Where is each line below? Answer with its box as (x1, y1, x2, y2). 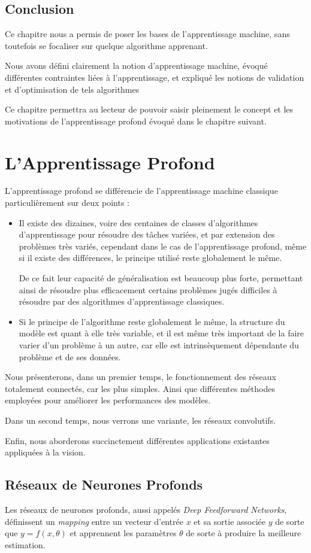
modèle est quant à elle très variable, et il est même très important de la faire (19, 327, 304, 339)
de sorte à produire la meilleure (186, 527, 301, 539)
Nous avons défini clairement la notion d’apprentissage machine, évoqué (5, 59, 268, 72)
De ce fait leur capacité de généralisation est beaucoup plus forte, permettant (19, 272, 303, 284)
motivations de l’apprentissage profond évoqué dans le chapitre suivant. (5, 114, 267, 127)
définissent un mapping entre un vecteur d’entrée (5, 515, 183, 527)
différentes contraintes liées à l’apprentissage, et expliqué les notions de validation (5, 71, 304, 83)
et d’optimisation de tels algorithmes (5, 83, 140, 95)
